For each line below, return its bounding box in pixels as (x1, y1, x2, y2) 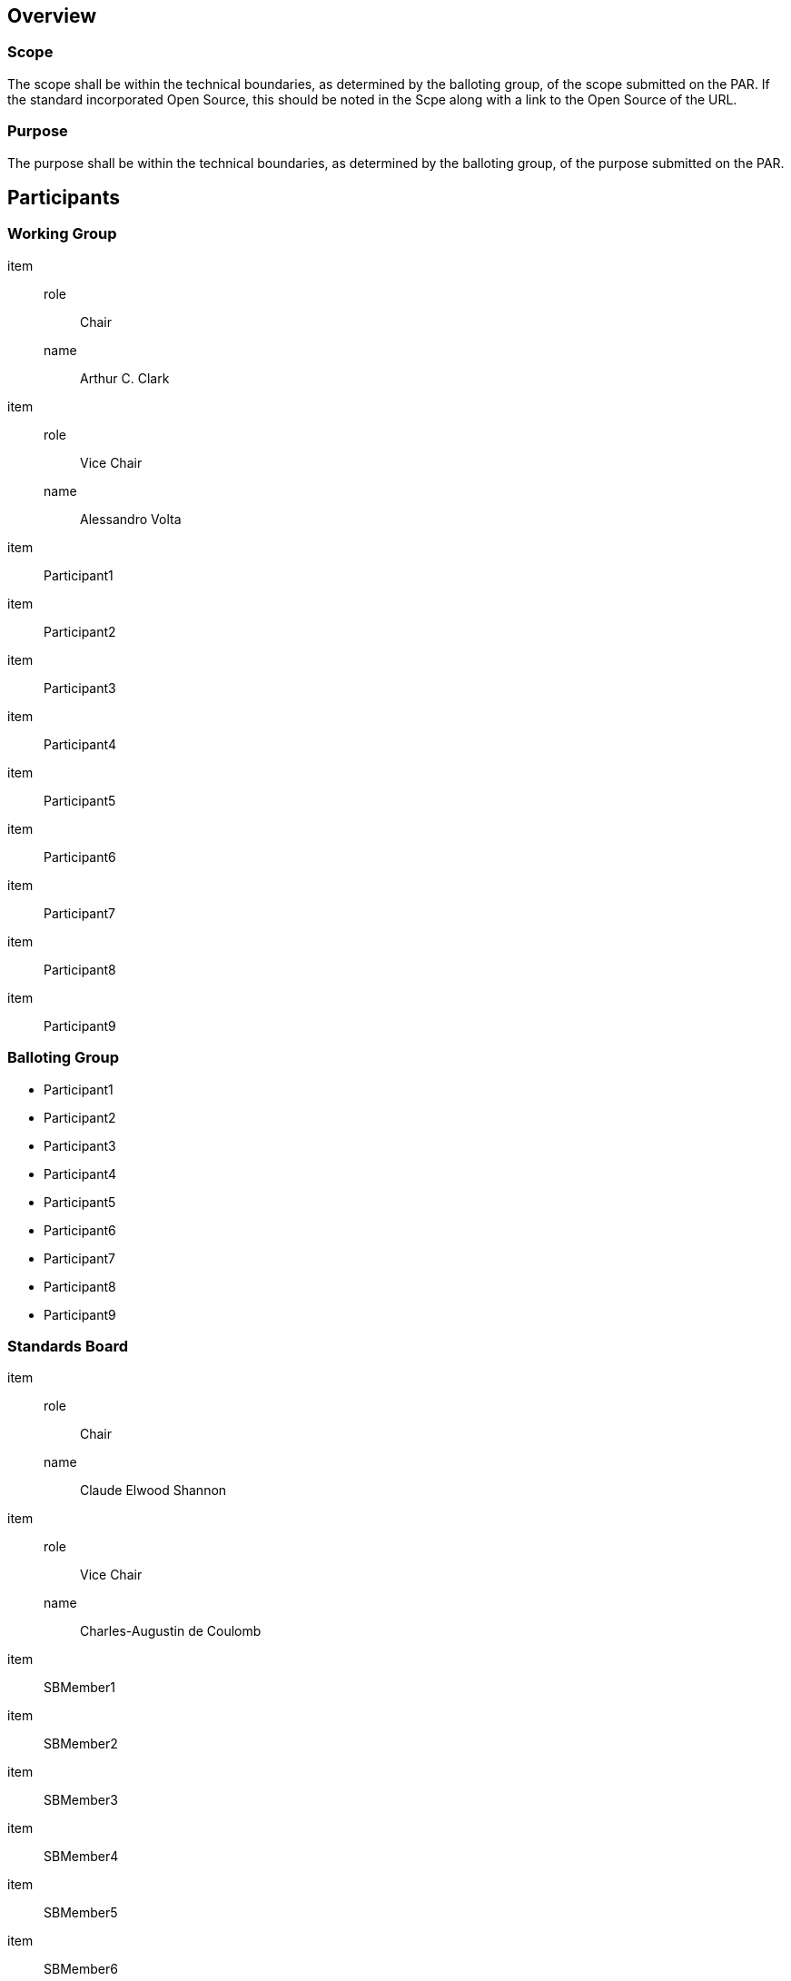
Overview (7, 5, 97, 27)
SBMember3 (44, 1792, 118, 1808)
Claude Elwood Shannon (80, 1482, 227, 1499)
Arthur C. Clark (80, 370, 170, 386)
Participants (7, 185, 120, 209)
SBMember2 (44, 1736, 118, 1752)
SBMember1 (44, 1679, 115, 1696)
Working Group (7, 224, 117, 243)
